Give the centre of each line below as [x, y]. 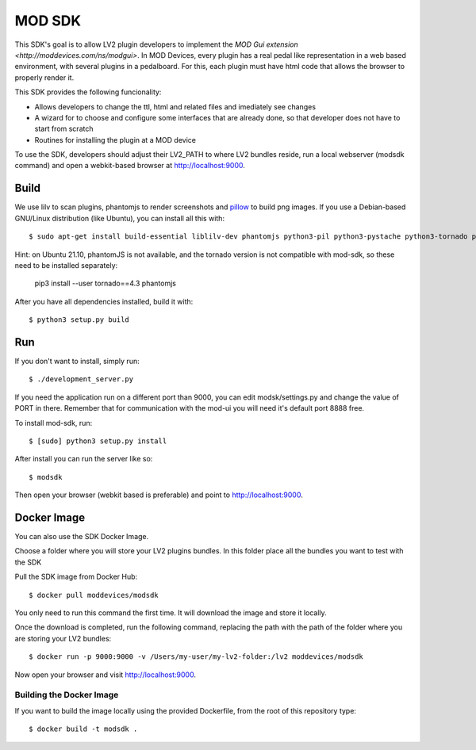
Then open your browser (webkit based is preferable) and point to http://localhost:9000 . [159, 495]
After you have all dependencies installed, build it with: [104, 301]
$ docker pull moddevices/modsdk [94, 595]
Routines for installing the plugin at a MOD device [115, 140]
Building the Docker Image [67, 695]
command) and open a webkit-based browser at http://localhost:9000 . [130, 166]
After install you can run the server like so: [84, 459]
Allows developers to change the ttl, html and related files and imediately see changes [175, 106]
